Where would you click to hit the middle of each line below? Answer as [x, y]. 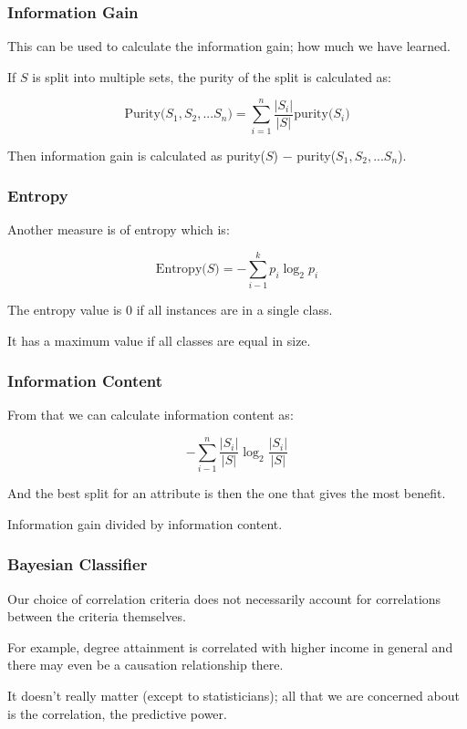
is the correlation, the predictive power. [117, 713]
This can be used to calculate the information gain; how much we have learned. [229, 46]
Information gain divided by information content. [145, 523]
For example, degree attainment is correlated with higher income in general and [230, 646]
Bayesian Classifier [78, 564]
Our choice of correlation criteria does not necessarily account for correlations [224, 598]
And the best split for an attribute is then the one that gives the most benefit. [227, 493]
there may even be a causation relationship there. [145, 665]
